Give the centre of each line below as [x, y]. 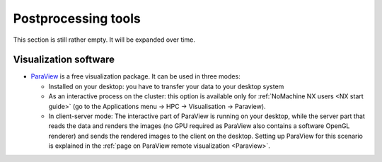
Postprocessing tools [77, 18]
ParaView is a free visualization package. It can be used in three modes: [135, 76]
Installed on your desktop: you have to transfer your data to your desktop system [166, 86]
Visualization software [64, 60]
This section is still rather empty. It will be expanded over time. [104, 40]
